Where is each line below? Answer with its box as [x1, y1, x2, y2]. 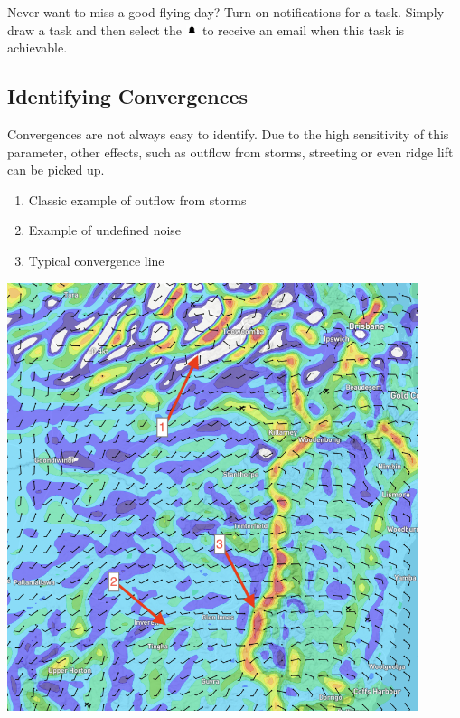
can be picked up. [7, 160, 105, 179]
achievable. [7, 38, 68, 57]
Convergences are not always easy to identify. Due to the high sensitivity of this [7, 124, 449, 143]
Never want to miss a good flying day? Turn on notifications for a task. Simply [7, 3, 445, 21]
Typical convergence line [28, 250, 164, 269]
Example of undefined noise [28, 221, 182, 240]
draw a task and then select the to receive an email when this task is [7, 20, 405, 39]
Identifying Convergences [7, 82, 249, 110]
